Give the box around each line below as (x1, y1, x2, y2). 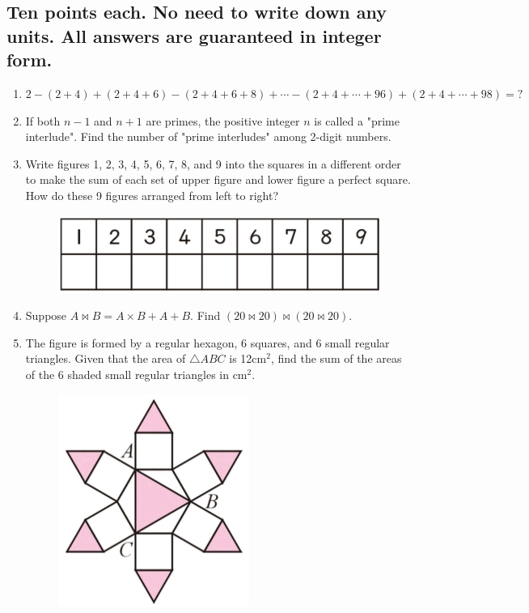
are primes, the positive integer (146, 112, 300, 129)
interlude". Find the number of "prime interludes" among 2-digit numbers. (25, 128, 391, 145)
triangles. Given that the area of (25, 350, 186, 367)
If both (25, 112, 61, 129)
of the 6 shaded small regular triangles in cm (25, 365, 248, 382)
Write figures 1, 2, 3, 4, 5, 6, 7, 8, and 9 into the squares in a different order (25, 155, 401, 172)
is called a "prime (314, 112, 400, 129)
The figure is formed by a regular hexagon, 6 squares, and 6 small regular (25, 334, 390, 351)
